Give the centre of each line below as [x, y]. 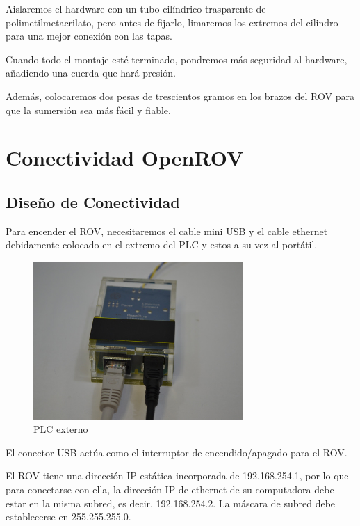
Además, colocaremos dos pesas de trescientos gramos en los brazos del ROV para [180, 96]
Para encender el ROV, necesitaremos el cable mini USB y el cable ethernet [167, 231]
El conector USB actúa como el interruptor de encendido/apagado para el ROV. [177, 452]
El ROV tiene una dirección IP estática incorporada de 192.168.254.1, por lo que [177, 476]
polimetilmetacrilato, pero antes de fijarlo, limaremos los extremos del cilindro [172, 22]
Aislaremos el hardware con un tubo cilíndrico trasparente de [136, 8]
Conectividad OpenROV [125, 158]
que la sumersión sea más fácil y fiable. [88, 110]
